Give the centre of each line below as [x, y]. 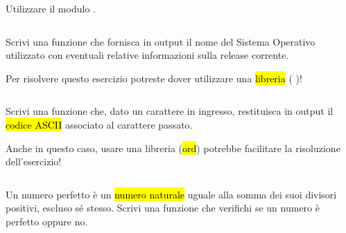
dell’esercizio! [34, 161]
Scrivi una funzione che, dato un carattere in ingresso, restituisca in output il [170, 111]
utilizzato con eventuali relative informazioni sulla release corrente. [147, 55]
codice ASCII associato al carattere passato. [99, 124]
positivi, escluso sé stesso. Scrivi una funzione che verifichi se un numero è [163, 208]
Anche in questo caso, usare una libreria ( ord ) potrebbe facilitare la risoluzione [173, 148]
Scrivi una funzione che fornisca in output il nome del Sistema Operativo [161, 41]
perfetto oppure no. [47, 221]
